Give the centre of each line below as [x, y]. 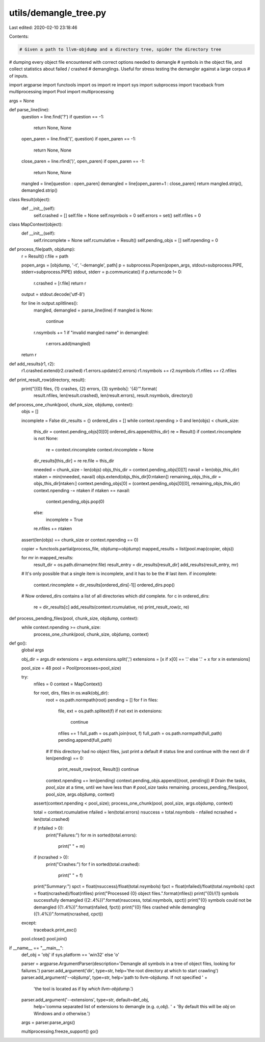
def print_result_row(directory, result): [47, 380]
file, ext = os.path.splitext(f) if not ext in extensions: [110, 711]
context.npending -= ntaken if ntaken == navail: [82, 490]
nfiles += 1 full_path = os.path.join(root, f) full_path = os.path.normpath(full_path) [140, 733]
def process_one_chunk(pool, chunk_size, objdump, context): [71, 404]
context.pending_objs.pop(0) [75, 502]
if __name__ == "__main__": [36, 948]
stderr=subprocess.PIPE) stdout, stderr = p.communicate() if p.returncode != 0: [102, 272]
